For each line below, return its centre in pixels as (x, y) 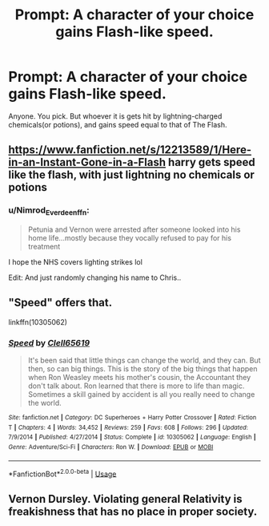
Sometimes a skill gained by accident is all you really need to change (141, 394)
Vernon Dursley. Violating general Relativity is (125, 499)
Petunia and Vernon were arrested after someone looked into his (134, 229)
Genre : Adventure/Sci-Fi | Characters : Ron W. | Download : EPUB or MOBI (111, 447)
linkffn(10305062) (38, 322)
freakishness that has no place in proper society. (133, 511)
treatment (44, 246)
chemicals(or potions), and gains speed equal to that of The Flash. (118, 124)
